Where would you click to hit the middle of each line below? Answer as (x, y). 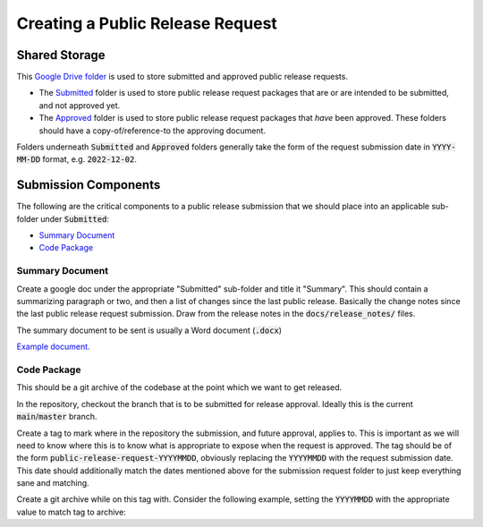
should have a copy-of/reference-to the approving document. (153, 131)
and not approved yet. (80, 105)
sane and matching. (53, 483)
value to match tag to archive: (72, 512)
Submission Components (89, 185)
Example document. (53, 347)
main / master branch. (57, 417)
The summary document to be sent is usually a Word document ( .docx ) (149, 330)
